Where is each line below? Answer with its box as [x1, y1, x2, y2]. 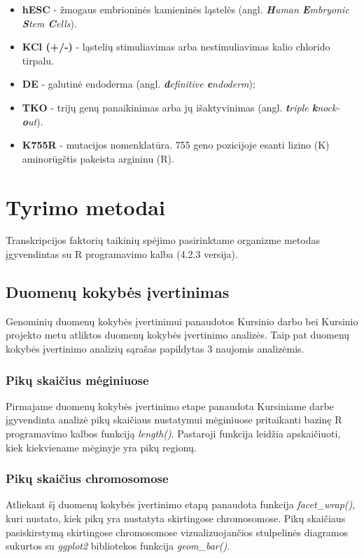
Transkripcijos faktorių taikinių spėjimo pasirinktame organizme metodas [6, 233, 321, 247]
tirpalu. [22, 53, 54, 67]
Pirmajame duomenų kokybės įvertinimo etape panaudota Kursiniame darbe [6, 398, 334, 413]
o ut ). [22, 114, 43, 128]
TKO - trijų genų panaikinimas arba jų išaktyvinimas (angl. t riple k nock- [22, 100, 340, 114]
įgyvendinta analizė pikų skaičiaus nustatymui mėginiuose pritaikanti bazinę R [6, 412, 342, 427]
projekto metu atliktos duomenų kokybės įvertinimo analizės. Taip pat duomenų [6, 327, 350, 342]
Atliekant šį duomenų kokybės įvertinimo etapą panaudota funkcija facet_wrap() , [6, 497, 356, 512]
